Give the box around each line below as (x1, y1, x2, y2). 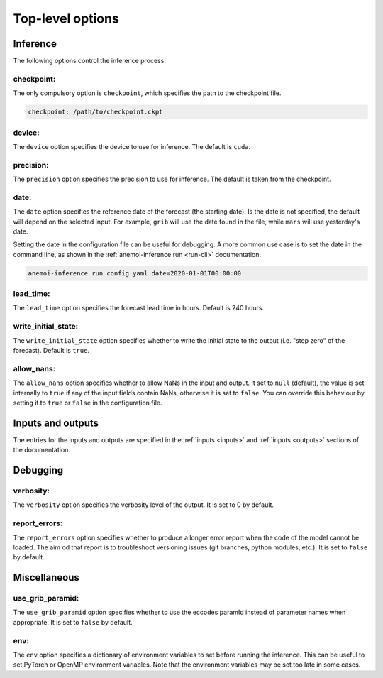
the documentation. (13, 446, 71, 454)
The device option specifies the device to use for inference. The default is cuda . (13, 142, 251, 151)
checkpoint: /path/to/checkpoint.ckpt (28, 108, 163, 116)
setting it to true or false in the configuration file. (13, 398, 162, 407)
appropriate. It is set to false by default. (13, 618, 133, 626)
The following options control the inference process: (13, 57, 167, 65)
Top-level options (13, 11, 120, 26)
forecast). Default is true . (13, 346, 90, 355)
